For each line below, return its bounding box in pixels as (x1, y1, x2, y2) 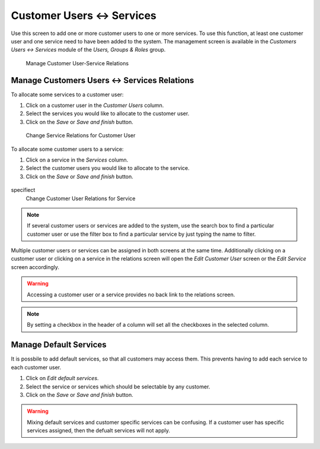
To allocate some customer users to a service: (11, 146, 124, 153)
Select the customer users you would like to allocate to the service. (25, 165, 190, 172)
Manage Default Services (11, 340, 107, 350)
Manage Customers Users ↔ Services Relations (11, 75, 194, 86)
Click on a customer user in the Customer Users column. (25, 102, 164, 109)
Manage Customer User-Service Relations (25, 59, 129, 67)
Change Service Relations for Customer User (25, 132, 136, 139)
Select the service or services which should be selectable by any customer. (25, 383, 210, 390)
